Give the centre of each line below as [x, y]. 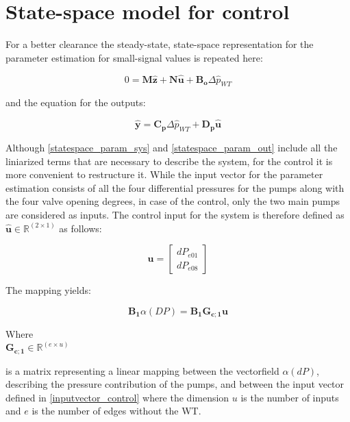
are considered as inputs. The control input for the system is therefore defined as [175, 214]
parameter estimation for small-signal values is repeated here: [134, 57]
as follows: [80, 228]
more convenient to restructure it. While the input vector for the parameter [164, 174]
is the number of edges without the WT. [116, 411]
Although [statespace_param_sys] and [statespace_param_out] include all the [172, 147]
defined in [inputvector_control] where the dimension [117, 397]
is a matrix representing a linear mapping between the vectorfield [142, 370]
